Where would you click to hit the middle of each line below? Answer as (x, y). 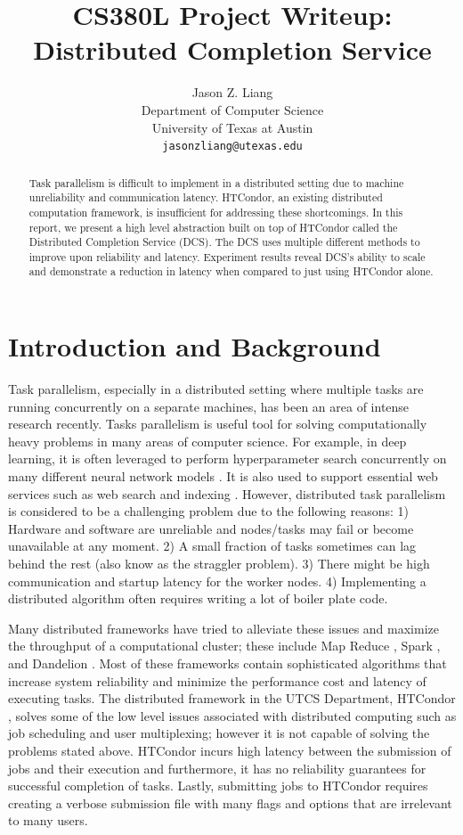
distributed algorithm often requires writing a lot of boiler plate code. (198, 598)
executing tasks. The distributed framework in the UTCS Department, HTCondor (232, 698)
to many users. (48, 820)
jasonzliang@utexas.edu (232, 147)
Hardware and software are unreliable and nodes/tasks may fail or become (211, 528)
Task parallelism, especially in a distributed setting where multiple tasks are (216, 389)
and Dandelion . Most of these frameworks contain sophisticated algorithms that (227, 663)
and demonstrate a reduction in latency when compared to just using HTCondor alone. (231, 271)
